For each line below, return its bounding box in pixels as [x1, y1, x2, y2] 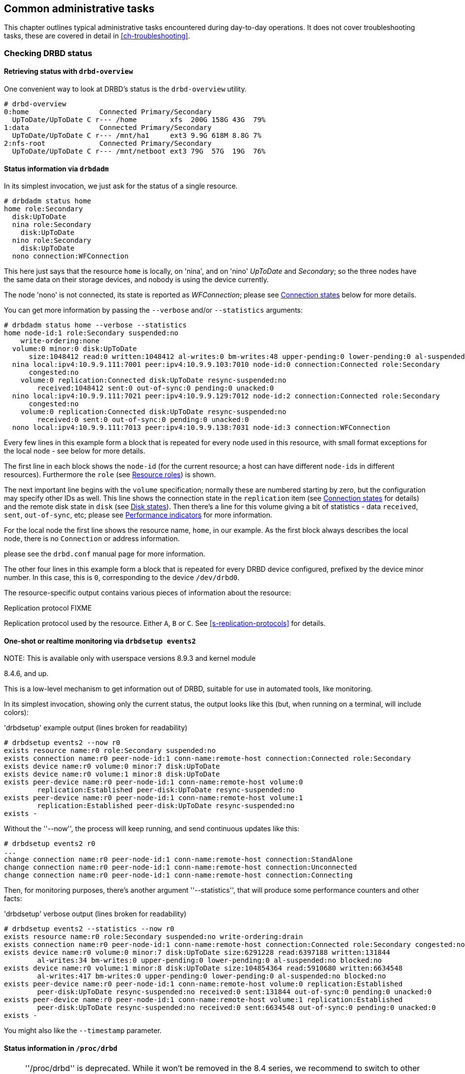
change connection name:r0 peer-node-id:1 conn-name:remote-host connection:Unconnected [4, 863, 357, 872]
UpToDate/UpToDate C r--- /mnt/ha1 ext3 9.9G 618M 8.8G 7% [12, 131, 262, 140]
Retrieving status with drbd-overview [4, 67, 133, 76]
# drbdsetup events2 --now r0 [4, 739, 121, 747]
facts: [4, 894, 22, 903]
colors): [4, 708, 29, 717]
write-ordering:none [20, 337, 100, 345]
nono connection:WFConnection [12, 252, 129, 260]
